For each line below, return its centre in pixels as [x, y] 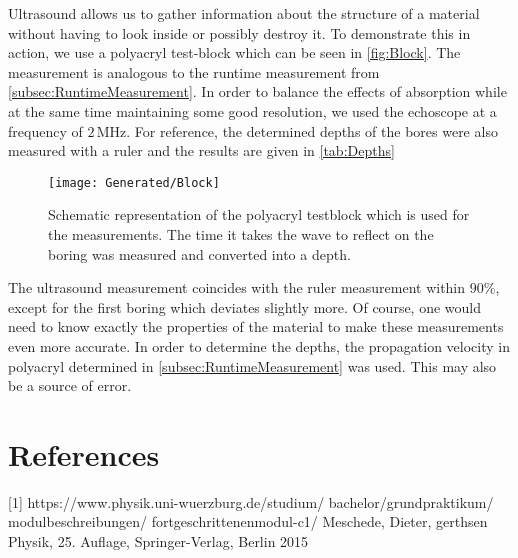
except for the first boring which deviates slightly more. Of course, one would [245, 306]
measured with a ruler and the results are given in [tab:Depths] [201, 150]
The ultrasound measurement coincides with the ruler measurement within [237, 287]
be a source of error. [70, 385]
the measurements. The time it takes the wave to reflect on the [241, 234]
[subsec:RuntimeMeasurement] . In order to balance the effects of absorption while [257, 91]
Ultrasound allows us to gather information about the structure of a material [244, 13]
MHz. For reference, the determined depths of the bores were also [297, 130]
